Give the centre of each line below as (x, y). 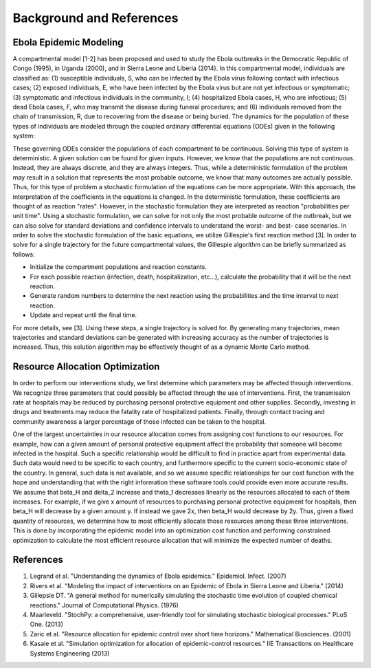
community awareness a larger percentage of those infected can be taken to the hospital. (139, 421)
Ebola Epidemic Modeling (68, 42)
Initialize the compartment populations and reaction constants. (119, 267)
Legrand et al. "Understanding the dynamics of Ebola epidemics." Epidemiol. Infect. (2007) (158, 576)
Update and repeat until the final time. (83, 315)
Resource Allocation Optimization (86, 367)
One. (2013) (47, 624)
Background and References (95, 18)
